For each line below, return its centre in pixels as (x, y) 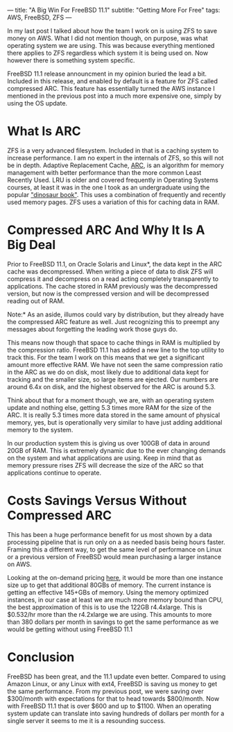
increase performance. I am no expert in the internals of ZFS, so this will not (115, 158)
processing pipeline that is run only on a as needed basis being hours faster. (116, 542)
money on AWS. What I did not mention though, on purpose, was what (107, 38)
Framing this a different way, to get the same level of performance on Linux (114, 549)
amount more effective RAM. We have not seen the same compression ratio (115, 364)
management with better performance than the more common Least (104, 172)
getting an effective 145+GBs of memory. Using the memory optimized (108, 592)
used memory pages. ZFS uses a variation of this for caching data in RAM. (113, 202)
